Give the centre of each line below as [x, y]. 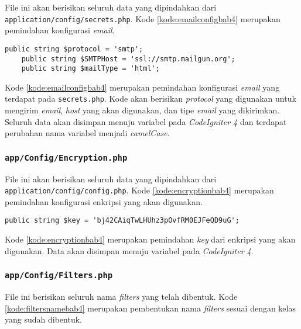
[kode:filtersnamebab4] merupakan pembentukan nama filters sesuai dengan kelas [150, 308]
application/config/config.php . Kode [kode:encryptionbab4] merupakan [139, 190]
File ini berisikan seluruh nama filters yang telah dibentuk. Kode [121, 297]
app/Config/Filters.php [59, 276]
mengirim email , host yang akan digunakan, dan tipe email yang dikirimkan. [142, 110]
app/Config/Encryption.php [66, 157]
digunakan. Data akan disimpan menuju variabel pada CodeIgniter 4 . [129, 250]
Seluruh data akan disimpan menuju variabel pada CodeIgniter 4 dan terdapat [146, 121]
